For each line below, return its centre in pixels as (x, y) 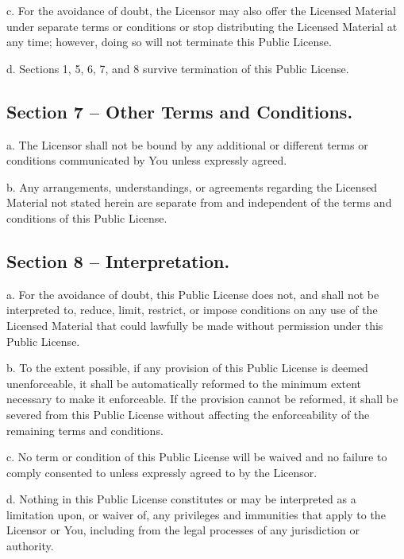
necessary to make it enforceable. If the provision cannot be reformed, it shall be (202, 399)
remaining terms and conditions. (85, 430)
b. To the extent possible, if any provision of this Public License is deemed (187, 368)
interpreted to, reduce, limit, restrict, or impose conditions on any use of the (192, 310)
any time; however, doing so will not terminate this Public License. (169, 42)
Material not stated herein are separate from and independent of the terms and (199, 202)
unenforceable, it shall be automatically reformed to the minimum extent (184, 383)
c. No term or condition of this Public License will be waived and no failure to (197, 457)
